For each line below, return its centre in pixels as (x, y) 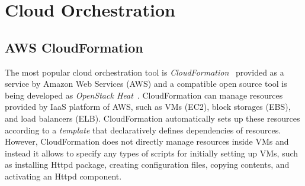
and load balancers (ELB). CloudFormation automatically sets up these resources (152, 118)
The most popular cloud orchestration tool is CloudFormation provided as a (145, 72)
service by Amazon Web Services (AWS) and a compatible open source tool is (146, 84)
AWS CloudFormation (74, 47)
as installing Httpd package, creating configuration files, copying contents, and (147, 164)
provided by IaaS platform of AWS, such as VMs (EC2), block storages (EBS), (148, 107)
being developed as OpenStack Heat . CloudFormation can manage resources (144, 95)
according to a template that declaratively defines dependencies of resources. (143, 130)
